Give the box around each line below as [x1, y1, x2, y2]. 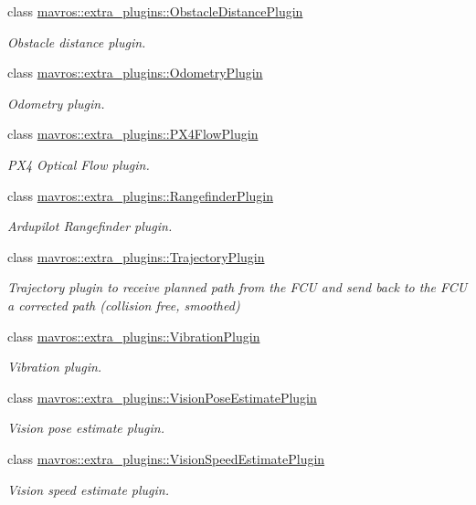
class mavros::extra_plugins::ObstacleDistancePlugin [7, 2, 303, 20]
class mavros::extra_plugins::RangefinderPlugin [7, 185, 273, 205]
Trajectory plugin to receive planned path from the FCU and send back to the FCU [7, 278, 468, 297]
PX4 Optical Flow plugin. [7, 154, 150, 174]
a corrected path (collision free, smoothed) [7, 295, 240, 314]
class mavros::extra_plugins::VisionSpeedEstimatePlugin [7, 448, 325, 468]
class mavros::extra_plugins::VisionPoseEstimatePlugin [7, 387, 317, 406]
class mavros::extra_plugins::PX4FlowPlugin [7, 124, 259, 143]
